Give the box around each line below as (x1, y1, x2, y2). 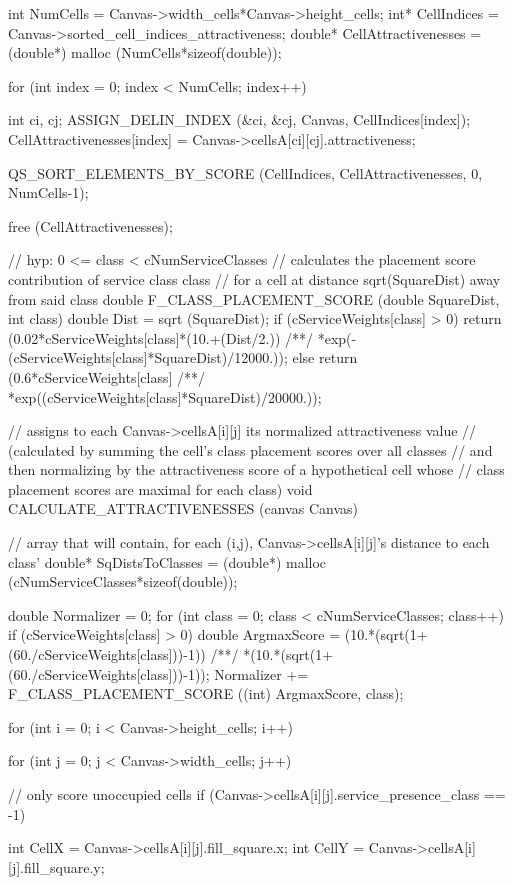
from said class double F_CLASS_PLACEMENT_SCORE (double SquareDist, (8, 288, 500, 309)
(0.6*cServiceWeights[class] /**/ (8, 366, 206, 387)
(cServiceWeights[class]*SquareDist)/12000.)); (8, 347, 288, 368)
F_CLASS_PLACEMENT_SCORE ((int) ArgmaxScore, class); (8, 683, 404, 704)
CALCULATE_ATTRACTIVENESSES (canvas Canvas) (8, 498, 358, 519)
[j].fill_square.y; (8, 856, 105, 877)
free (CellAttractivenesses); (8, 215, 173, 236)
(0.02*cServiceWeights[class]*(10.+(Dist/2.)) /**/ (8, 327, 314, 348)
